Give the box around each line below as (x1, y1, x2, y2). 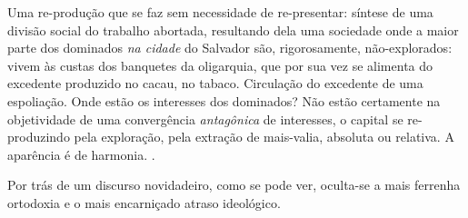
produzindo (7, 127, 70, 146)
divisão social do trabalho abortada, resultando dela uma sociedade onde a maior (7, 20, 459, 39)
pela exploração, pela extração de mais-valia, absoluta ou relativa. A (74, 127, 454, 146)
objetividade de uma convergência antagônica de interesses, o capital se (7, 109, 403, 128)
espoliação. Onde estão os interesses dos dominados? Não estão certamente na (7, 91, 441, 110)
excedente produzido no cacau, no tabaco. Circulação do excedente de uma (7, 74, 423, 93)
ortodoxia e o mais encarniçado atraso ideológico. (7, 193, 281, 212)
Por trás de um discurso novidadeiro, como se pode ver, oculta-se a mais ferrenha (7, 175, 461, 194)
